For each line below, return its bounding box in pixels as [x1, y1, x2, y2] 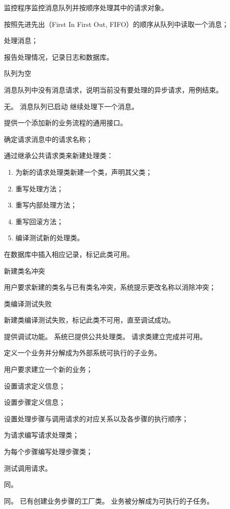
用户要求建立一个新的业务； [4, 364, 93, 374]
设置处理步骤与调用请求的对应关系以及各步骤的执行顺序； [4, 413, 188, 423]
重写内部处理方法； [15, 200, 77, 210]
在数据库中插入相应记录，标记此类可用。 [4, 249, 134, 259]
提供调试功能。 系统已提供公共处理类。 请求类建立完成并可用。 [4, 331, 207, 341]
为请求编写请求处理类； [4, 430, 79, 440]
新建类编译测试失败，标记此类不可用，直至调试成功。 [4, 315, 175, 325]
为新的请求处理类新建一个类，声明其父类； [15, 166, 152, 177]
